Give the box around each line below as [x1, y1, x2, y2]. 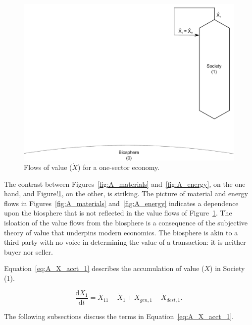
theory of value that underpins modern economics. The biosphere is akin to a [4, 227, 238, 237]
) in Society [210, 263, 245, 273]
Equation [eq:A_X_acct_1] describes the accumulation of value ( [4, 263, 204, 273]
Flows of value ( [24, 162, 72, 172]
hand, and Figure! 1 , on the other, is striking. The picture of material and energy [4, 188, 248, 199]
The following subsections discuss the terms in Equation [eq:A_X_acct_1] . [4, 311, 234, 321]
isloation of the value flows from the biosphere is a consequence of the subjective [4, 217, 248, 228]
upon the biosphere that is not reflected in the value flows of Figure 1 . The [4, 208, 232, 218]
